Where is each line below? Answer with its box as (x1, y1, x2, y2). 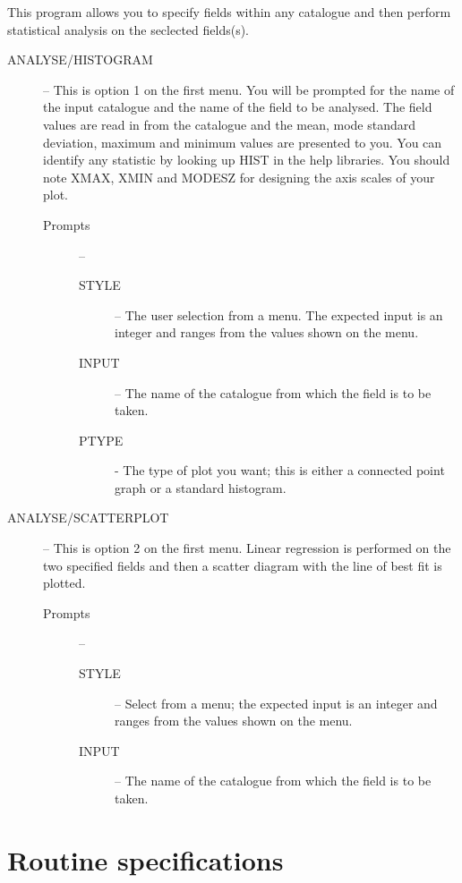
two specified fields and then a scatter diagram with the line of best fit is (43, 556, 442, 574)
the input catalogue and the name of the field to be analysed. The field (43, 98, 432, 116)
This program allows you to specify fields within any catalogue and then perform (7, 3, 451, 21)
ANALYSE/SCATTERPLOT (7, 508, 169, 527)
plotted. (43, 573, 86, 592)
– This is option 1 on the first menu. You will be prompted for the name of (43, 80, 455, 98)
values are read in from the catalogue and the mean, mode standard (43, 115, 416, 133)
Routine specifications (7, 841, 284, 878)
